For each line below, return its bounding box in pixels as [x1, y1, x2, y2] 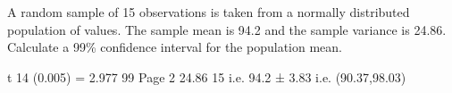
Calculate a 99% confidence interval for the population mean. [7, 38, 342, 56]
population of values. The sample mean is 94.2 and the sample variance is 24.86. [7, 20, 447, 38]
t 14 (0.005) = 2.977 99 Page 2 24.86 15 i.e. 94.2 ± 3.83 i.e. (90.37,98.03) [7, 67, 406, 86]
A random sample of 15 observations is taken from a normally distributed [7, 3, 410, 21]
